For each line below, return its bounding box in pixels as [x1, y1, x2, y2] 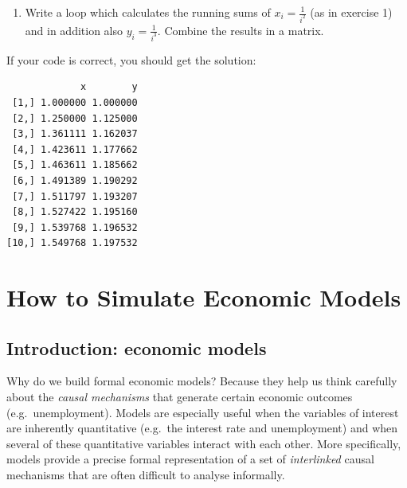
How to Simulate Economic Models [6, 281, 401, 314]
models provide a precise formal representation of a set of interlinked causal [6, 451, 374, 467]
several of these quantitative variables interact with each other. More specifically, [6, 435, 401, 451]
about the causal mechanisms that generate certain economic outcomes [6, 388, 353, 405]
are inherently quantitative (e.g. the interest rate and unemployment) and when [6, 420, 398, 436]
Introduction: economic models [6, 335, 267, 360]
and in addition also [25, 21, 123, 38]
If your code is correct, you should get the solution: [6, 51, 256, 68]
